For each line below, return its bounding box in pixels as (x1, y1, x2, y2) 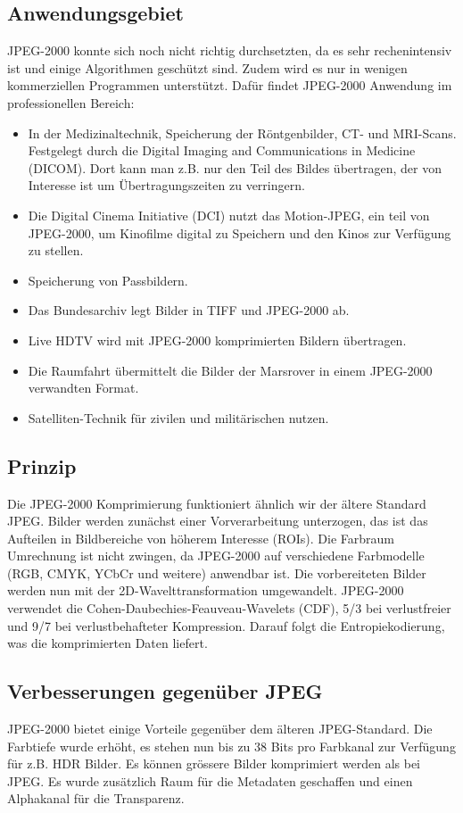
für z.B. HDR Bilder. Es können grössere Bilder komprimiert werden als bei (7, 754, 420, 773)
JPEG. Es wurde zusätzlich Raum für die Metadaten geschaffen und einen (7, 771, 413, 790)
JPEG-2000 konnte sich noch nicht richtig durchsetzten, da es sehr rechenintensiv (7, 41, 452, 60)
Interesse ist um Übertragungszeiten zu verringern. (28, 176, 305, 195)
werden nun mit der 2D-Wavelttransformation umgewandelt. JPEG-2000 (7, 581, 404, 600)
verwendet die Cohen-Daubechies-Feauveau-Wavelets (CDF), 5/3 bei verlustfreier (7, 599, 451, 618)
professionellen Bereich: (7, 93, 135, 112)
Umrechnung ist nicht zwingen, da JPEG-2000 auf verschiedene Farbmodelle (7, 546, 425, 565)
